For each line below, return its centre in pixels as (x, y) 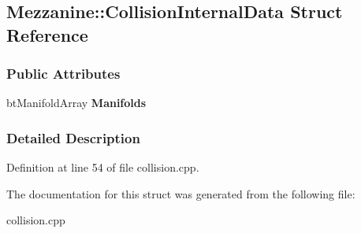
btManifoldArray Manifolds (76, 103)
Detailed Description (73, 137)
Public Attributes (63, 74)
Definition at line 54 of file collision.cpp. (103, 167)
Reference (47, 34)
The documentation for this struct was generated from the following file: (181, 193)
